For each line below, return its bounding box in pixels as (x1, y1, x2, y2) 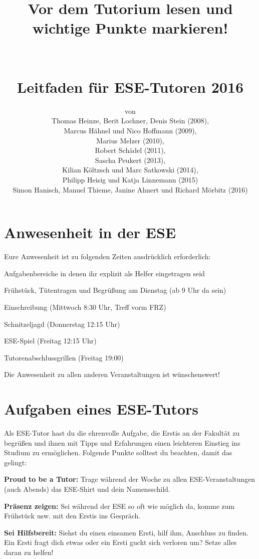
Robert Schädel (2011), (95, 145, 166, 155)
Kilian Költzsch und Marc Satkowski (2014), (62, 164, 198, 175)
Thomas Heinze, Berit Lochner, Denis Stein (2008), (52, 115, 209, 126)
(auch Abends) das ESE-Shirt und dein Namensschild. (4, 484, 170, 494)
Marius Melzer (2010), (96, 135, 164, 145)
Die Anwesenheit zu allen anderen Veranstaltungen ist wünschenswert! (4, 369, 220, 380)
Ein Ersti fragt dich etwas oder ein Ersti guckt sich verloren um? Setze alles (4, 537, 237, 547)
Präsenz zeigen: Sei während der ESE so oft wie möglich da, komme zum (4, 500, 235, 511)
